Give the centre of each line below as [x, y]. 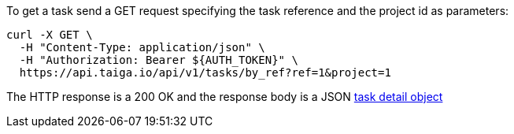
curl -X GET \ [50, 35]
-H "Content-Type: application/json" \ [142, 47]
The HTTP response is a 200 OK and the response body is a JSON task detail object [225, 97]
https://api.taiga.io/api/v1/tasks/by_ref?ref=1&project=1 [205, 73]
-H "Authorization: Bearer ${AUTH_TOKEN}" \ [159, 60]
